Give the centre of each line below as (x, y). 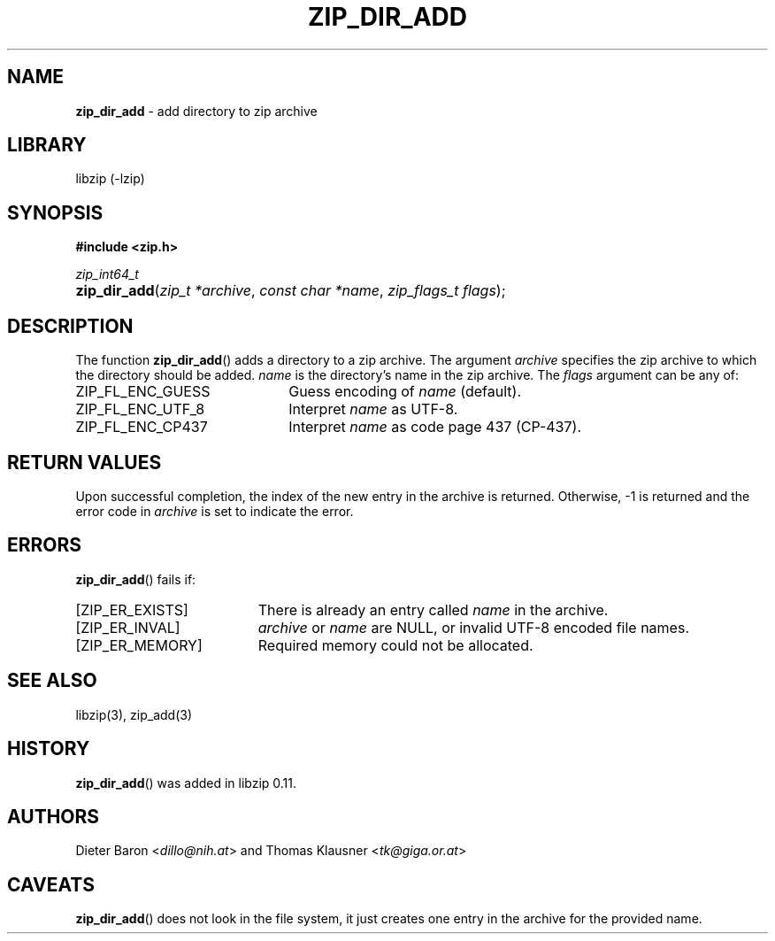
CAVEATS (51, 884)
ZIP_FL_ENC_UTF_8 (140, 409)
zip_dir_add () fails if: (136, 579)
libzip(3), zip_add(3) (134, 714)
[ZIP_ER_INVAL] (128, 627)
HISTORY (49, 749)
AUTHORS (54, 816)
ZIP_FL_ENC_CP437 (142, 427)
